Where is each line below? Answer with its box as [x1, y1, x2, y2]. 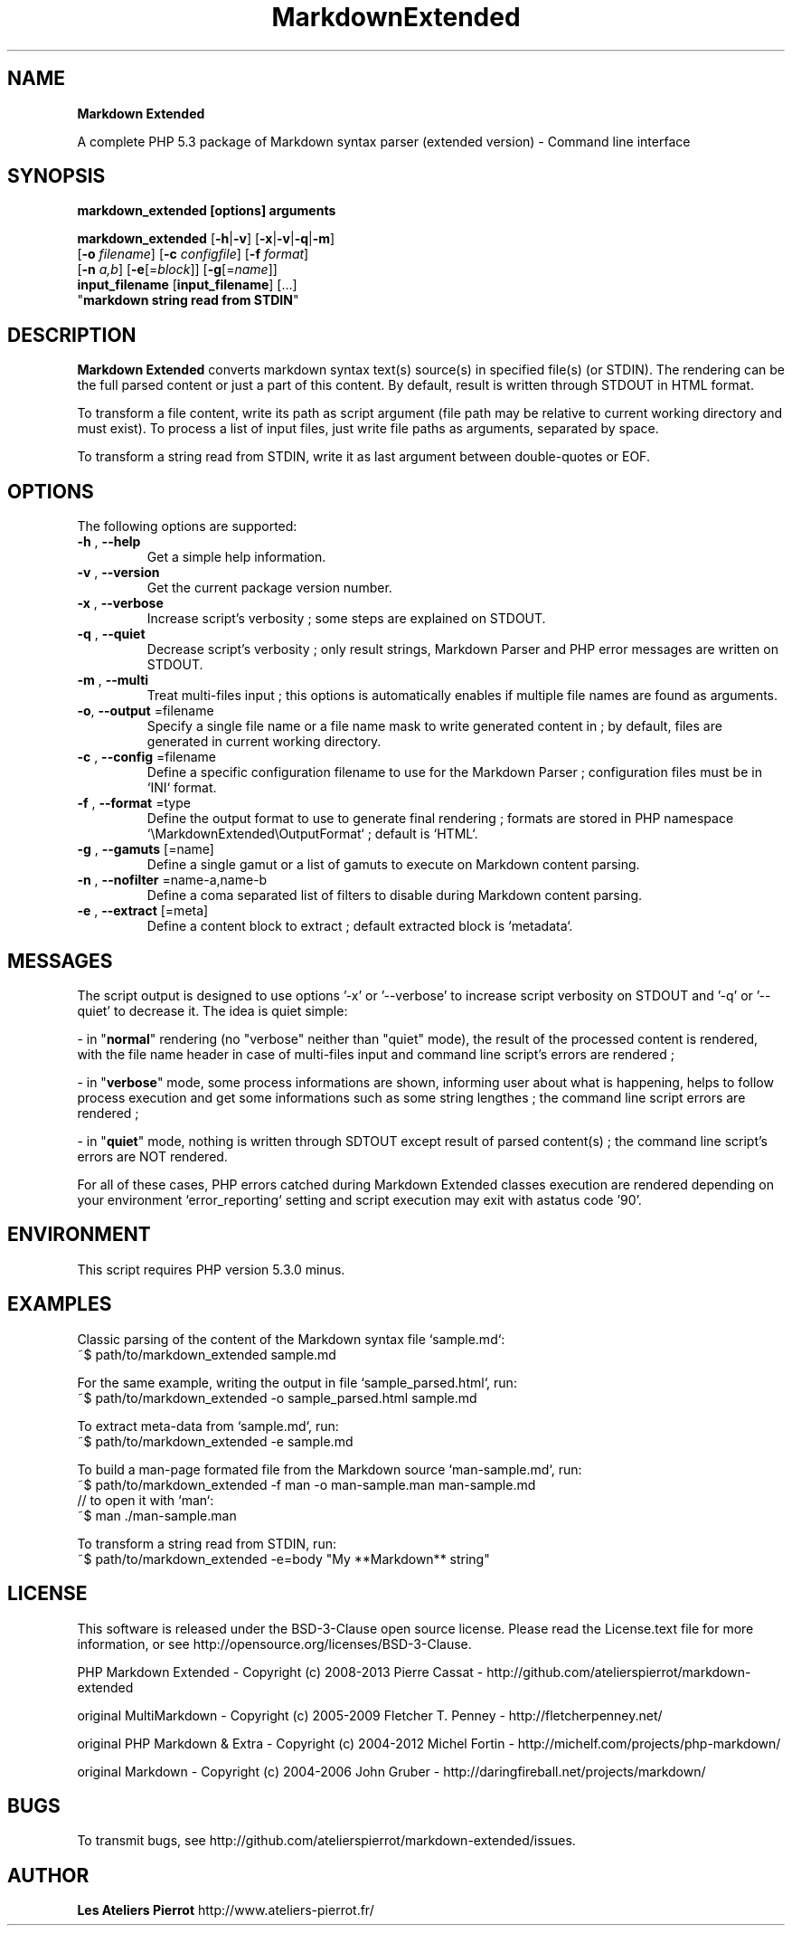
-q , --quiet [77, 626, 146, 642]
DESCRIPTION [7, 323, 137, 346]
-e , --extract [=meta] [77, 903, 209, 919]
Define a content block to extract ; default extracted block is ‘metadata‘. [146, 918, 573, 934]
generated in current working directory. [146, 734, 382, 750]
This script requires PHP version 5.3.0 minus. [77, 1261, 345, 1277]
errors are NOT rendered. [77, 1148, 228, 1164]
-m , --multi [77, 672, 149, 688]
